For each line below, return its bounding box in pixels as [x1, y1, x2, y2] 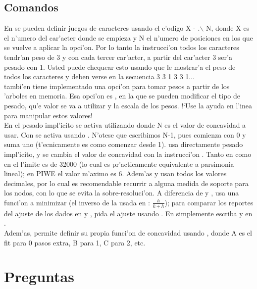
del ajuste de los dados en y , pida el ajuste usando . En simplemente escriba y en [4, 208, 253, 218]
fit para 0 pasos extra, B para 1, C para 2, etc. [4, 237, 146, 247]
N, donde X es [206, 23, 250, 33]
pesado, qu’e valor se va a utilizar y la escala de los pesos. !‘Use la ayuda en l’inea [4, 100, 253, 110]
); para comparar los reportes [164, 197, 254, 207]
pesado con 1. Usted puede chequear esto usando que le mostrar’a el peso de [4, 61, 236, 72]
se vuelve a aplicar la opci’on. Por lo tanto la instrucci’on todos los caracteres [4, 42, 239, 52]
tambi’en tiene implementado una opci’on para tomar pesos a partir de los [4, 81, 230, 91]
